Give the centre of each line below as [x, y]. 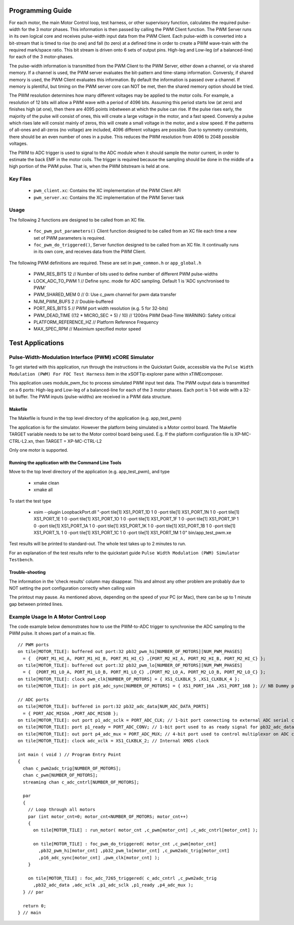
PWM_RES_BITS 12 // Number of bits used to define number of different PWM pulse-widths [126, 274]
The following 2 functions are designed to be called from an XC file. [77, 220]
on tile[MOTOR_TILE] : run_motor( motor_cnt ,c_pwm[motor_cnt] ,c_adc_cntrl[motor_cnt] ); [146, 830]
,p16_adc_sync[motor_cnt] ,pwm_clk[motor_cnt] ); [99, 857]
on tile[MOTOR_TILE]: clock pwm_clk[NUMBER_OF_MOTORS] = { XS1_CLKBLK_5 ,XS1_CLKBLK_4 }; [129, 679]
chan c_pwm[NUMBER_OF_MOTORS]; [60, 775]
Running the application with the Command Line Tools [65, 462]
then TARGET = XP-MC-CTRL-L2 [69, 441]
